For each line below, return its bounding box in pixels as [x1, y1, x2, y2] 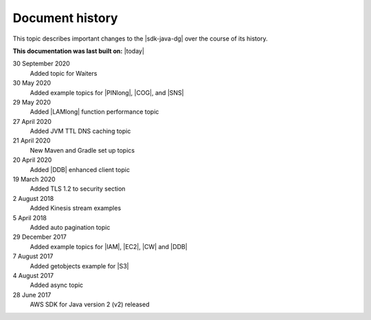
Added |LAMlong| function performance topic [30, 107, 159, 116]
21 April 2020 [12, 136, 51, 145]
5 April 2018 [12, 213, 47, 222]
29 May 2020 [12, 98, 52, 106]
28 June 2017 [12, 290, 52, 299]
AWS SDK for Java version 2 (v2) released [30, 300, 150, 309]
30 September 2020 [12, 59, 70, 68]
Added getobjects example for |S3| [30, 262, 129, 270]
